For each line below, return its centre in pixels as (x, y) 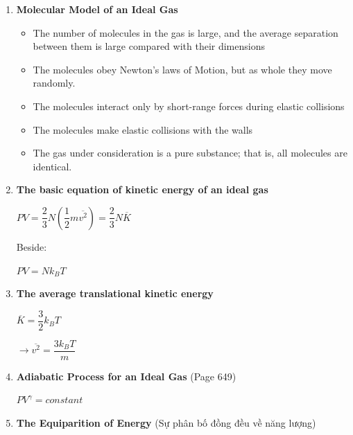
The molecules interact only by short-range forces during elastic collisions (189, 106)
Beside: (32, 246)
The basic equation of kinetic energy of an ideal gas (142, 189)
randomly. (54, 83)
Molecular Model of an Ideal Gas (97, 9)
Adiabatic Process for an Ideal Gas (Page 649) (126, 376)
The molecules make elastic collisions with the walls (143, 129)
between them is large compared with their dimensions (149, 46)
